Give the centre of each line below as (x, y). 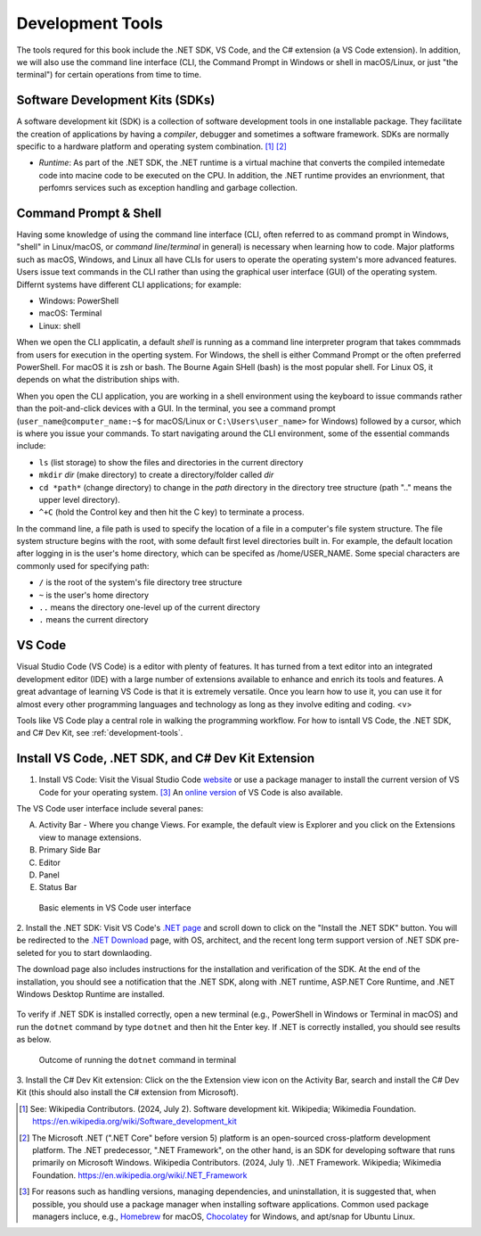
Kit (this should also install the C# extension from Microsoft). (128, 1092)
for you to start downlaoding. (99, 952)
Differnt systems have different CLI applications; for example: (129, 284)
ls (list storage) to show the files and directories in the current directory (171, 462)
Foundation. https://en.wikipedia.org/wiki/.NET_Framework (140, 1175)
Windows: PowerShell (79, 301)
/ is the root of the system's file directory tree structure (140, 582)
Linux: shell (60, 325)
